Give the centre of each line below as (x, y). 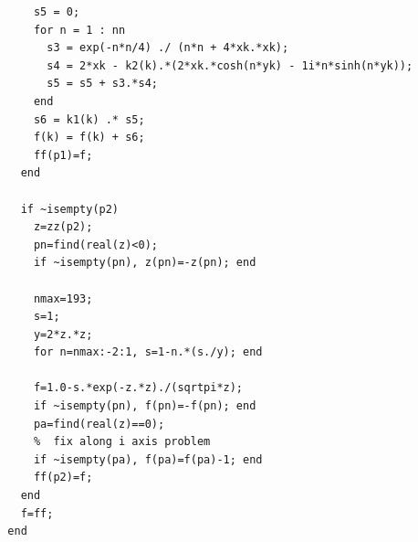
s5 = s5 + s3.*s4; (102, 84)
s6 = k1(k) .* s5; (89, 119)
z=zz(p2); (63, 227)
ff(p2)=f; (63, 478)
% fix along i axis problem (122, 442)
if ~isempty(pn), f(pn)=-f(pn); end (145, 406)
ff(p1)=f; (63, 155)
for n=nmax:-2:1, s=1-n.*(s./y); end (148, 352)
